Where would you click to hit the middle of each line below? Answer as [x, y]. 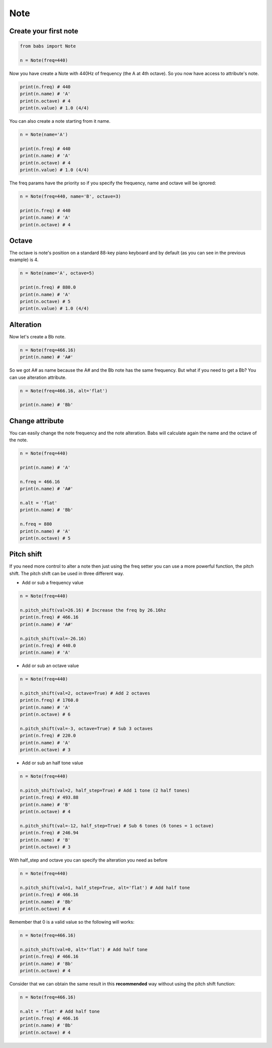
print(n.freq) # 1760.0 [49, 700]
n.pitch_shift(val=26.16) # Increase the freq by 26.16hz [93, 610]
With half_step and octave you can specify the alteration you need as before [88, 860]
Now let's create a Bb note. [38, 336]
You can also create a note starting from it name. [60, 121]
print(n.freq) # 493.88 [49, 797]
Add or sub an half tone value [52, 763]
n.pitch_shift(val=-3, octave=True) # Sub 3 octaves [86, 729]
